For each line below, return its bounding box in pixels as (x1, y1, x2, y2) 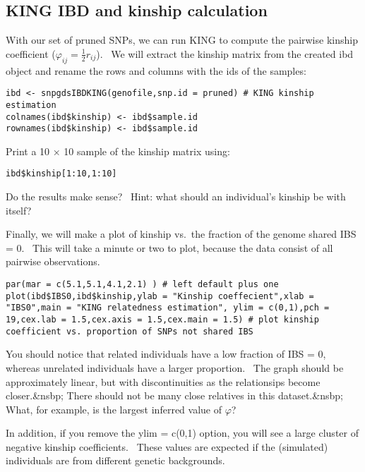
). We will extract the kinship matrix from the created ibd (96, 46, 354, 61)
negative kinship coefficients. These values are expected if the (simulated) (6, 439, 328, 454)
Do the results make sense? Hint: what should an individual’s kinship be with (6, 189, 346, 204)
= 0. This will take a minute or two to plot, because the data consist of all (6, 240, 333, 255)
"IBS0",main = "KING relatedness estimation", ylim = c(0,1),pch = (6, 303, 330, 313)
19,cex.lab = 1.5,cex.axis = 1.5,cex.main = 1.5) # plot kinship (6, 315, 319, 325)
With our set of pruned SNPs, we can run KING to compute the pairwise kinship (6, 32, 358, 47)
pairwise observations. (6, 254, 100, 269)
